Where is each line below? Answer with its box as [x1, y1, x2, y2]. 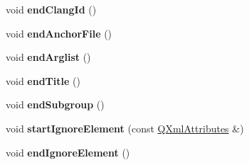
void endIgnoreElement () [6, 144, 130, 159]
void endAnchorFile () [6, 25, 112, 40]
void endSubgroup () [6, 97, 105, 112]
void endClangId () [6, 2, 97, 16]
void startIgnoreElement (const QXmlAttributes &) [6, 120, 244, 135]
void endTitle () [6, 73, 80, 88]
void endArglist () [6, 50, 91, 64]
